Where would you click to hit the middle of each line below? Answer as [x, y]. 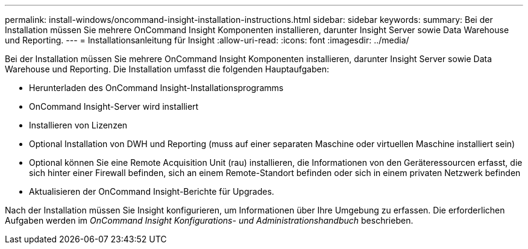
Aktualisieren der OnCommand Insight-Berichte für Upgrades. [152, 191]
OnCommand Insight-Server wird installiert [114, 106]
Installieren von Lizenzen [78, 125]
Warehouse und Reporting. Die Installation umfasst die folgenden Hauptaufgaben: [167, 69]
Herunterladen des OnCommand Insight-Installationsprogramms [156, 88]
